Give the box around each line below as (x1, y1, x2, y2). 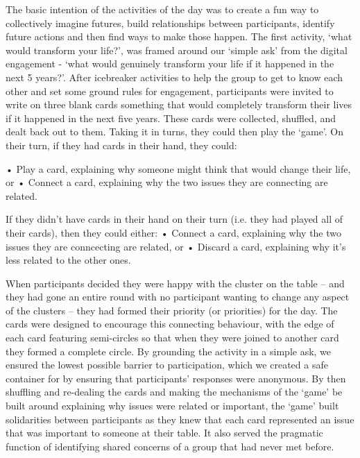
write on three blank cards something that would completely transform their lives (6, 97, 352, 112)
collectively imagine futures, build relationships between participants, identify (6, 15, 335, 30)
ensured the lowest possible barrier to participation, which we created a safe (6, 357, 328, 372)
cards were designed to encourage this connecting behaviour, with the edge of (6, 316, 334, 331)
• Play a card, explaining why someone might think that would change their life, (6, 161, 351, 176)
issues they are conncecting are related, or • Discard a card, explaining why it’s (6, 239, 346, 253)
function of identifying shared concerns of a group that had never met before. (6, 439, 334, 453)
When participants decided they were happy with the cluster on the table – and (6, 275, 345, 290)
